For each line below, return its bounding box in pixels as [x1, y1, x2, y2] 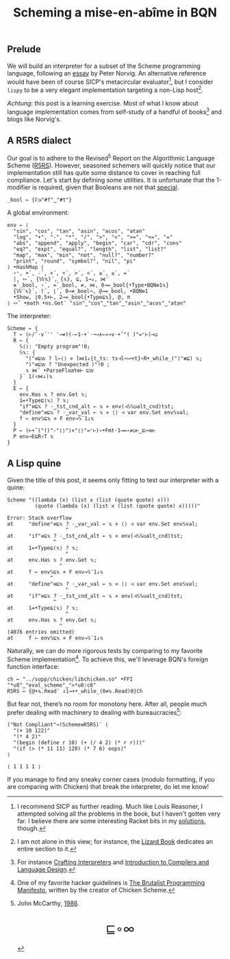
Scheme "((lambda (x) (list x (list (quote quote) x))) [7, 496, 170, 504]
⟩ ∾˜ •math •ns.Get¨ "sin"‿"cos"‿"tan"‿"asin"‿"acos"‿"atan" [7, 300, 187, 307]
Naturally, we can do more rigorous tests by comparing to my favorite [7, 646, 203, 654]
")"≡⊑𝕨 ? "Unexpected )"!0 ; [25, 362, 110, 368]
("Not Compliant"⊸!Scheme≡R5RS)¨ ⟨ [7, 722, 109, 729]
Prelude [7, 43, 41, 56]
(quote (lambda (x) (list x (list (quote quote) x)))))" [34, 502, 201, 509]
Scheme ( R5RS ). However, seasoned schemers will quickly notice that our [7, 161, 216, 169]
